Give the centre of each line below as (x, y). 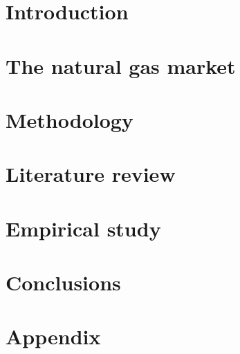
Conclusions (63, 282)
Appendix (53, 336)
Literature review (91, 174)
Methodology (70, 119)
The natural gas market (121, 65)
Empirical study (83, 228)
